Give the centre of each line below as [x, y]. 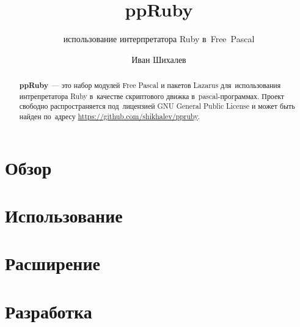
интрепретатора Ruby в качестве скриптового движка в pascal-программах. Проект [152, 96]
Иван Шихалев [159, 59]
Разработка [49, 311]
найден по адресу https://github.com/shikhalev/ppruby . [109, 116]
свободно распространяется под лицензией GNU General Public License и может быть [157, 106]
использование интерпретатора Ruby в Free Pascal [159, 39]
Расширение [53, 263]
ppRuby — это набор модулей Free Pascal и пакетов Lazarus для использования [150, 86]
